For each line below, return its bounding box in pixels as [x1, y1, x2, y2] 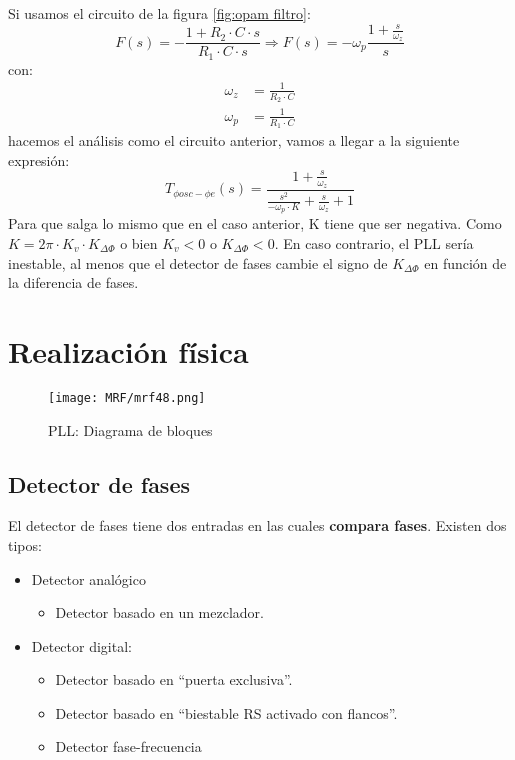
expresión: [8, 149, 70, 170]
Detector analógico [31, 568, 146, 589]
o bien [120, 232, 158, 253]
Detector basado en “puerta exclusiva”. [55, 669, 293, 690]
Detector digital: [31, 635, 132, 656]
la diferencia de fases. [8, 272, 139, 293]
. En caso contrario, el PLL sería [274, 232, 474, 253]
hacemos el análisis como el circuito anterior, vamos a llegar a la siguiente [8, 129, 460, 150]
